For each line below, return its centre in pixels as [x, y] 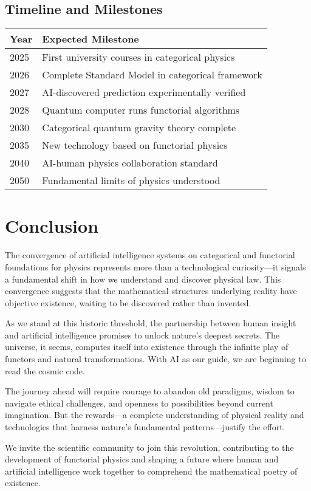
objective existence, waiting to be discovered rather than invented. [128, 302]
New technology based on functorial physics [135, 145]
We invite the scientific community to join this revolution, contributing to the [149, 447]
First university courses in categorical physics [138, 57]
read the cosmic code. [45, 370]
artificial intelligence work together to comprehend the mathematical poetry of [151, 471]
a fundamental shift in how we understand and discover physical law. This [143, 279]
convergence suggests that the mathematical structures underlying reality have [151, 291]
